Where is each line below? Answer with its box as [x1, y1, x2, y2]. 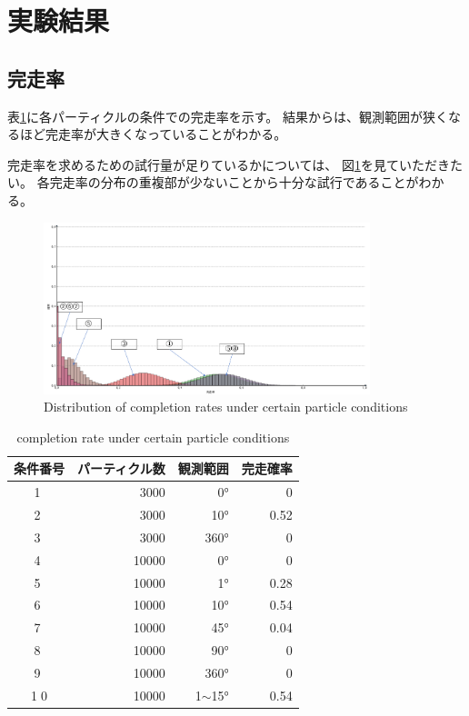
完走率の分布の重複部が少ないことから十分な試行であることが [49, 173, 419, 192]
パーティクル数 [77, 459, 165, 478]
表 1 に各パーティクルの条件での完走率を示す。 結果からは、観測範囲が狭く [7, 106, 448, 125]
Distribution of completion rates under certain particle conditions [44, 397, 408, 416]
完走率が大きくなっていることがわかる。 [45, 124, 287, 144]
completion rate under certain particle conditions [16, 427, 290, 446]
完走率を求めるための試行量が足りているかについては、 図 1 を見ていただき [7, 154, 450, 174]
